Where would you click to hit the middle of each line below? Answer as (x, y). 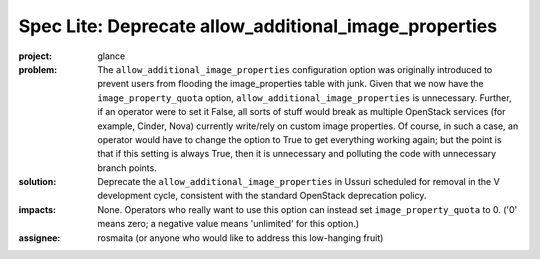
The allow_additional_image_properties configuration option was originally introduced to (295, 69)
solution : (37, 182)
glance (111, 56)
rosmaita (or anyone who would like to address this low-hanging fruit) (240, 237)
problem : (38, 69)
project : (35, 56)
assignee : (39, 237)
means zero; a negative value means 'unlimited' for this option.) (228, 224)
